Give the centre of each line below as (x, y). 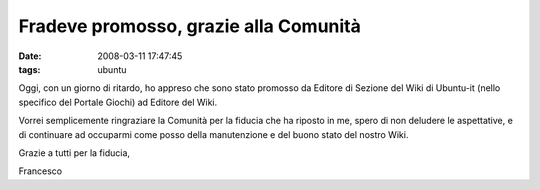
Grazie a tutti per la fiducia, (74, 152)
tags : (29, 69)
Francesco (40, 171)
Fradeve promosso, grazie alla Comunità (190, 26)
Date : (30, 56)
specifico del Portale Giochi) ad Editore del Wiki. (118, 102)
